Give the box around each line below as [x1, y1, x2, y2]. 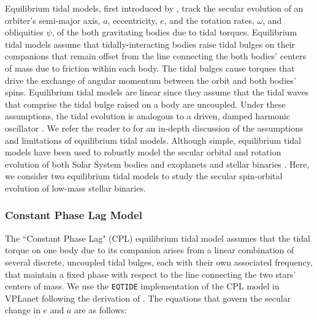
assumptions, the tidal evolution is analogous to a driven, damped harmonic [5, 110, 291, 122]
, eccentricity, [107, 13, 158, 26]
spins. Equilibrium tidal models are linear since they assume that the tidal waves [5, 86, 309, 99]
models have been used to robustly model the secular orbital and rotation [5, 146, 281, 158]
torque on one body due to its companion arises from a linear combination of [5, 244, 294, 256]
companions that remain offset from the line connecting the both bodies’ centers [5, 50, 307, 62]
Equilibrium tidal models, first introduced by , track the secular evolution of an [5, 2, 304, 14]
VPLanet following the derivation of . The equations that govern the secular [5, 291, 291, 304]
